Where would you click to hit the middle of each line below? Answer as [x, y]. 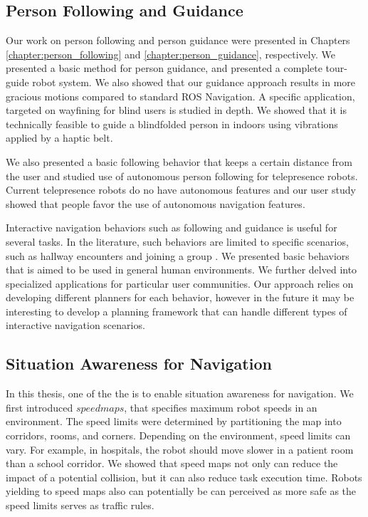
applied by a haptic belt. [59, 138]
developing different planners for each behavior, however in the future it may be [180, 297]
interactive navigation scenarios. [75, 325]
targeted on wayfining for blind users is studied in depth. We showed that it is [176, 110]
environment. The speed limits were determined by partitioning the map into [174, 421]
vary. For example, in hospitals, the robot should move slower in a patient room [180, 449]
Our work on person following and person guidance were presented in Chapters [178, 40]
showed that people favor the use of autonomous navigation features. [156, 203]
